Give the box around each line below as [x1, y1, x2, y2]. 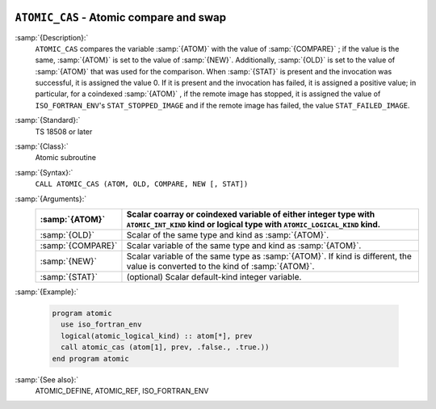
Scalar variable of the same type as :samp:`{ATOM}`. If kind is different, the [126, 251, 412, 262]
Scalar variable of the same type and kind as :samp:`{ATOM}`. [126, 239, 362, 251]
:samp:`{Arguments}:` [15, 194, 87, 204]
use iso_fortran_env [61, 320, 142, 329]
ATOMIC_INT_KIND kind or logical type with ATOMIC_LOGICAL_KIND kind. [126, 218, 381, 230]
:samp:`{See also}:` [15, 374, 79, 384]
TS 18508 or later [35, 126, 93, 137]
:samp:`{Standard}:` [15, 116, 81, 125]
